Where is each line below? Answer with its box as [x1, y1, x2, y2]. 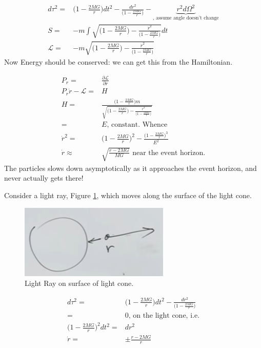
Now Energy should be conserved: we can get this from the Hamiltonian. [4, 56, 233, 67]
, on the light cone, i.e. [128, 312, 200, 319]
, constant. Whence [107, 121, 168, 129]
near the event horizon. [132, 149, 206, 157]
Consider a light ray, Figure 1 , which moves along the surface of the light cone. [4, 190, 252, 201]
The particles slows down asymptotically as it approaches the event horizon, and [4, 162, 257, 173]
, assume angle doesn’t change [153, 15, 219, 21]
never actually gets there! [4, 172, 84, 183]
